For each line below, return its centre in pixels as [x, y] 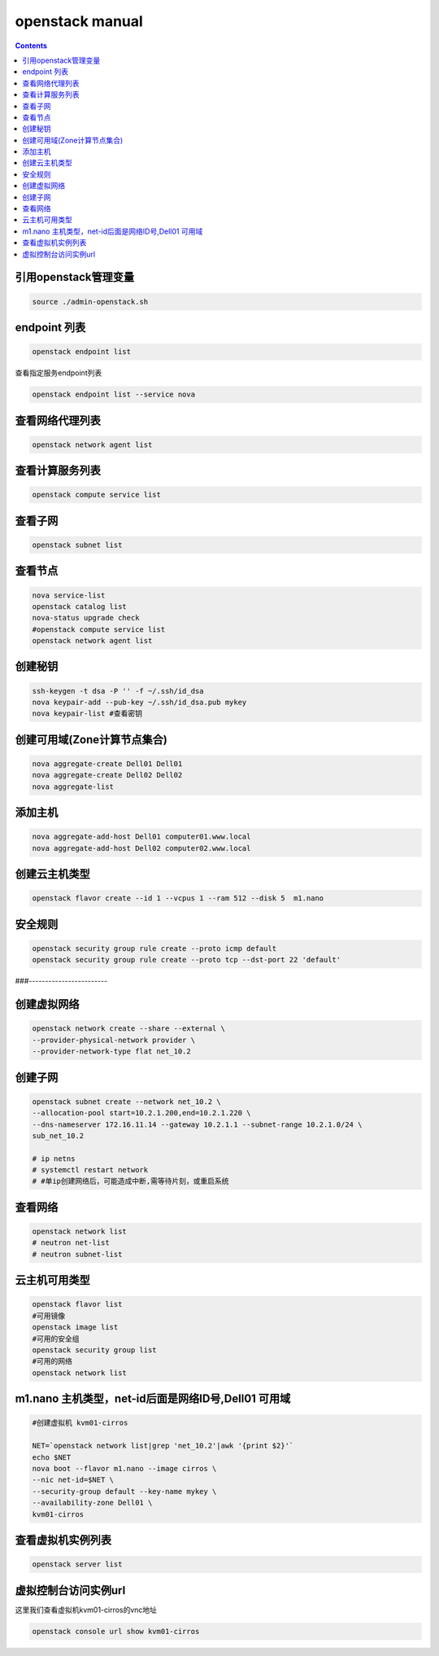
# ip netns [54, 1159]
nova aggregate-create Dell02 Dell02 [107, 775]
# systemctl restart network [90, 1170]
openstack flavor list [77, 1304]
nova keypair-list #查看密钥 [87, 714]
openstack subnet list [77, 545]
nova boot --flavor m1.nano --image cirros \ [124, 1468]
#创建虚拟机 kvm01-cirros [80, 1423]
